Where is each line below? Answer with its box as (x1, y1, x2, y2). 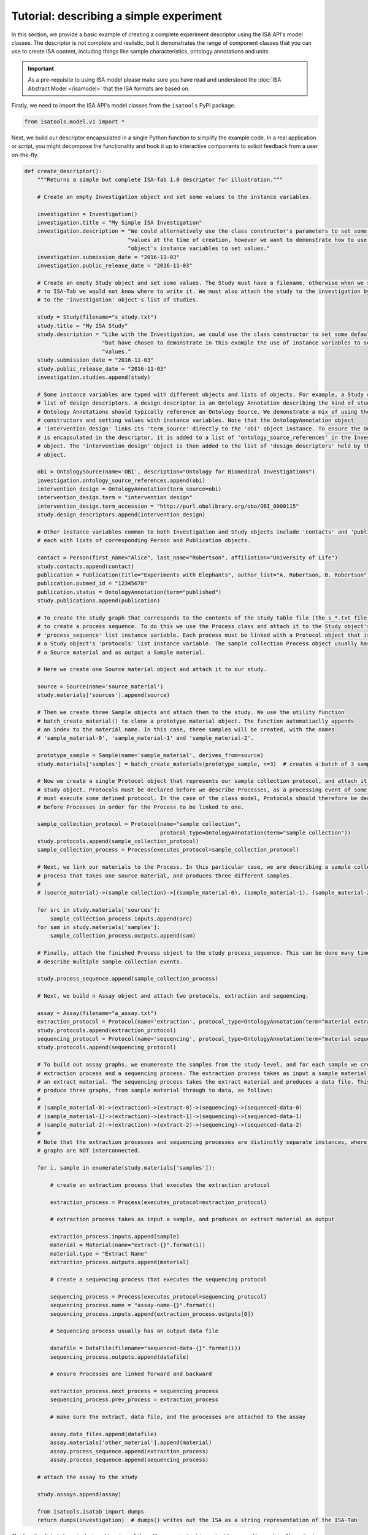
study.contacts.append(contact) (37, 562, 135, 570)
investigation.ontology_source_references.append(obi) (37, 476, 205, 484)
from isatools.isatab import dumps (37, 1508, 144, 1515)
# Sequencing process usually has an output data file (50, 1327, 219, 1335)
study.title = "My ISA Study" (37, 322, 128, 329)
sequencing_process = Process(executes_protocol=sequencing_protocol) (50, 1293, 267, 1300)
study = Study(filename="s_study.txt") (37, 314, 158, 321)
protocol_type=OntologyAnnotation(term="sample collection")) (159, 829, 351, 836)
